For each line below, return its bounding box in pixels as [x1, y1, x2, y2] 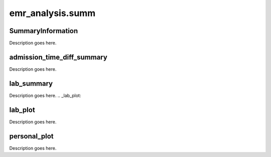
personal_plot [9, 132, 54, 140]
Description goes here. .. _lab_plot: [9, 92, 81, 98]
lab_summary [9, 79, 53, 88]
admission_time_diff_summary [9, 53, 107, 61]
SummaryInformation [9, 27, 78, 35]
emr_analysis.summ [9, 8, 96, 19]
